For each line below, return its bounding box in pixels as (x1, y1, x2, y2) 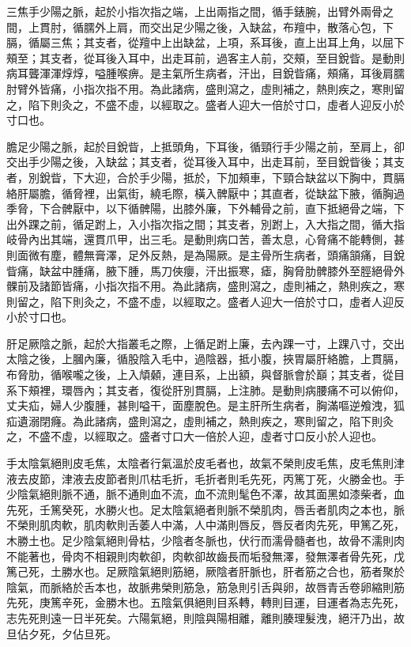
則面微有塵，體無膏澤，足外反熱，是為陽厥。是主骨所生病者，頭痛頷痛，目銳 (6, 246, 405, 263)
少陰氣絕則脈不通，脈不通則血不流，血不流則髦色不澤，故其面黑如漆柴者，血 (6, 486, 405, 502)
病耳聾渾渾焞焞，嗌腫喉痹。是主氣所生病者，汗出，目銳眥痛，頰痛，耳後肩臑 (6, 65, 405, 81)
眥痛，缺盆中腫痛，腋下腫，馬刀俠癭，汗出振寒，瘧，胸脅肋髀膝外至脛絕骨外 (6, 262, 405, 278)
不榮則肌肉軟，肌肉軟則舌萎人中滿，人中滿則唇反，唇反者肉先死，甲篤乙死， (6, 516, 405, 533)
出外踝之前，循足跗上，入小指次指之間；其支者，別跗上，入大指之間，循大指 (6, 215, 405, 232)
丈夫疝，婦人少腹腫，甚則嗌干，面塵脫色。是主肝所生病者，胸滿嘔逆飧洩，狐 (6, 397, 405, 414)
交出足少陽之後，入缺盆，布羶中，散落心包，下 (149, 18, 394, 35)
